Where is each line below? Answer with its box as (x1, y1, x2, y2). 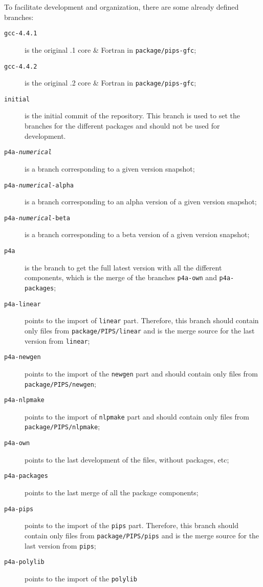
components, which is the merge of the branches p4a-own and (25, 272, 217, 283)
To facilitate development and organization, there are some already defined (4, 2, 239, 12)
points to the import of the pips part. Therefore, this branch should (25, 520, 239, 531)
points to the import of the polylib (25, 573, 137, 583)
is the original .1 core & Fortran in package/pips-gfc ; (25, 44, 196, 55)
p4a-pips (4, 505, 34, 513)
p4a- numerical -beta (4, 214, 70, 222)
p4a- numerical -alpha (4, 181, 74, 189)
